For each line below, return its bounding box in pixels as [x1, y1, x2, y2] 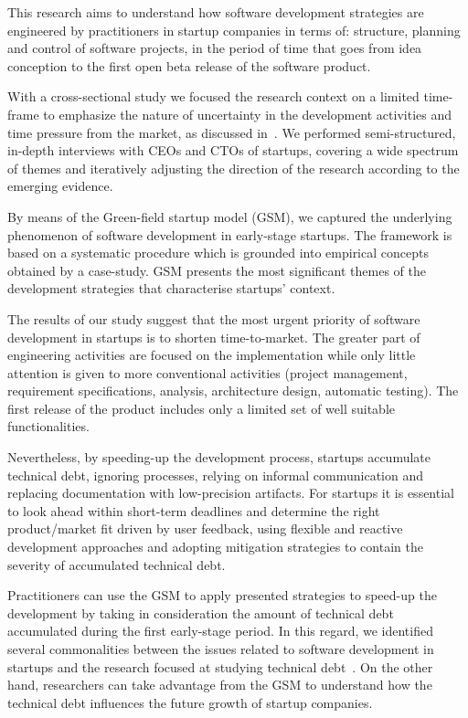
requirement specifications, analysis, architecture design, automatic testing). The [7, 381, 459, 400]
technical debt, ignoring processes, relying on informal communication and [7, 465, 424, 484]
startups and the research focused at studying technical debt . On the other [7, 657, 433, 676]
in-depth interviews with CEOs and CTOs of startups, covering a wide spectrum [7, 141, 459, 160]
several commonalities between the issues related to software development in [7, 639, 434, 658]
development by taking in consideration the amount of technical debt [7, 603, 394, 622]
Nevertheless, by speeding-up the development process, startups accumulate [7, 448, 431, 467]
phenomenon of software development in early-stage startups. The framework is [7, 225, 452, 244]
